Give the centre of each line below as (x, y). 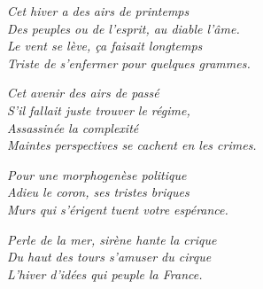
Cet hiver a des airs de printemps (98, 11)
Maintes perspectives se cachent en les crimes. (132, 145)
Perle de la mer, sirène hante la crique (112, 239)
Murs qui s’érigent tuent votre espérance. (118, 209)
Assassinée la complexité (73, 127)
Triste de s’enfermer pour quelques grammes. (129, 62)
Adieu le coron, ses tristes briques (98, 192)
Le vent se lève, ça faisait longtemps (105, 46)
